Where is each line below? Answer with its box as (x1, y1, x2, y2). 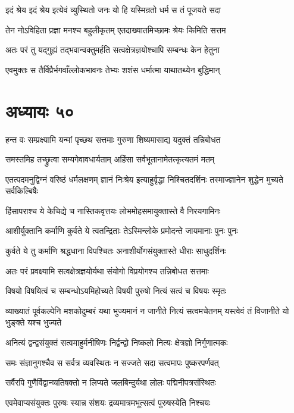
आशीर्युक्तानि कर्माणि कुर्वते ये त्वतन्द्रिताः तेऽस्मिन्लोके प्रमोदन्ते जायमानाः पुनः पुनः (5, 224, 238, 237)
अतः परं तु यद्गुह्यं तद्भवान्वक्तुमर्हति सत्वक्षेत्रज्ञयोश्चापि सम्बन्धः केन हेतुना (5, 43, 220, 56)
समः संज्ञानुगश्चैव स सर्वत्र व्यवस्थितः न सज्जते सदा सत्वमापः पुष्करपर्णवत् (5, 356, 219, 368)
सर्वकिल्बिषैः (5, 184, 38, 197)
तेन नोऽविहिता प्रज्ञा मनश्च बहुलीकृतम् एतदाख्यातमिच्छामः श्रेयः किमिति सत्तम (5, 23, 226, 36)
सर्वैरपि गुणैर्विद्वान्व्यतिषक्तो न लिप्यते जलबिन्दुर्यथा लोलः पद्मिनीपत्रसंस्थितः (5, 376, 217, 389)
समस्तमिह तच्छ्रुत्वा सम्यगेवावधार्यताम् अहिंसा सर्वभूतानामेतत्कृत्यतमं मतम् (5, 153, 215, 165)
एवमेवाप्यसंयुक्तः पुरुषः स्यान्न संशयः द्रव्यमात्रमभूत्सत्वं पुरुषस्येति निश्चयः (5, 396, 211, 408)
